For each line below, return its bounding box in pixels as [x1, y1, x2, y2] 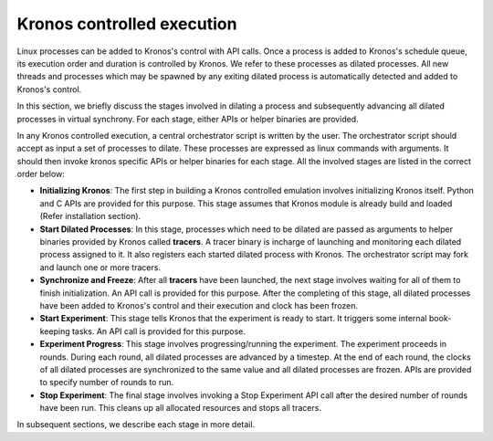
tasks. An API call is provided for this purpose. [71, 325, 246, 337]
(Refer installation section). [39, 211, 142, 222]
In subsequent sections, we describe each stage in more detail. [16, 419, 256, 430]
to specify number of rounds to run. [39, 377, 174, 388]
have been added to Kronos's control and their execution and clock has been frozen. [39, 299, 359, 310]
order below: [16, 169, 66, 180]
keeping [39, 325, 70, 337]
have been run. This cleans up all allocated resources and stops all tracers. [39, 403, 321, 414]
